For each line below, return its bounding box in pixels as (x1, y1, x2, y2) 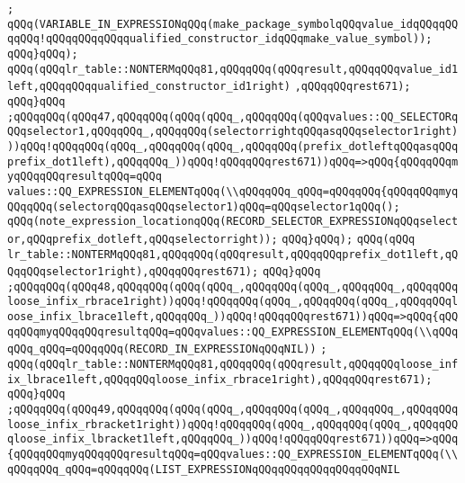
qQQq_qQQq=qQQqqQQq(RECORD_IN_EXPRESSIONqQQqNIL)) (7, 343, 317, 356)
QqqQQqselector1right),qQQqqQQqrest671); (7, 265, 259, 279)
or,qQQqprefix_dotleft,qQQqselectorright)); (7, 232, 278, 246)
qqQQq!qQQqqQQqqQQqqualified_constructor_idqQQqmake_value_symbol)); (7, 32, 433, 46)
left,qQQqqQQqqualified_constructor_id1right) (7, 80, 291, 94)
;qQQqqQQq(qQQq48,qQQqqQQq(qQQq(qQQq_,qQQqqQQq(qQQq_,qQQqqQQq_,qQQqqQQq (7, 280, 459, 293)
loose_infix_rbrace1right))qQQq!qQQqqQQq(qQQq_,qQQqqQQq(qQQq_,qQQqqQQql (7, 295, 459, 309)
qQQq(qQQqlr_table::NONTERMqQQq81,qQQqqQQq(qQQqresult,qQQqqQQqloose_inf (7, 358, 459, 371)
